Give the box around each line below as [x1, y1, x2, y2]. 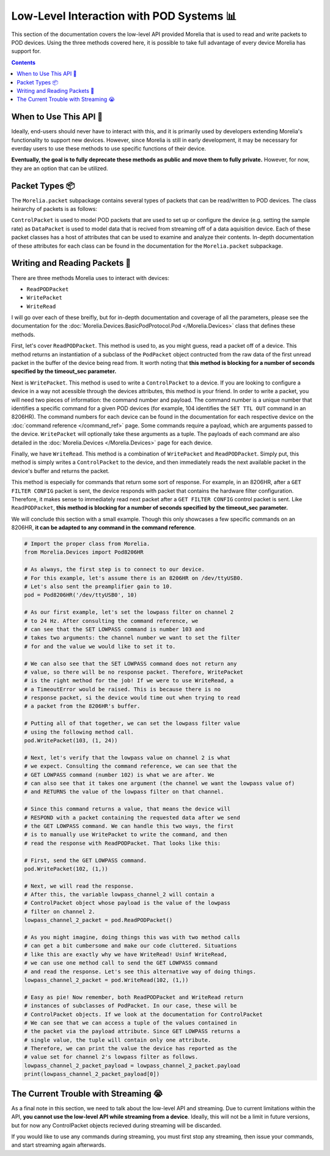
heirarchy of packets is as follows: [11, 205, 98, 213]
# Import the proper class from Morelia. [24, 540, 150, 547]
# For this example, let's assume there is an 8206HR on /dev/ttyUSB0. [24, 575, 244, 581]
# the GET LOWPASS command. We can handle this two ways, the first [24, 822, 234, 830]
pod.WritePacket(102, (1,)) [24, 865, 108, 872]
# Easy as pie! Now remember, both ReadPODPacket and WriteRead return [24, 993, 244, 1001]
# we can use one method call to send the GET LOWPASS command [24, 960, 218, 966]
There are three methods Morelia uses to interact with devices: [11, 274, 169, 281]
